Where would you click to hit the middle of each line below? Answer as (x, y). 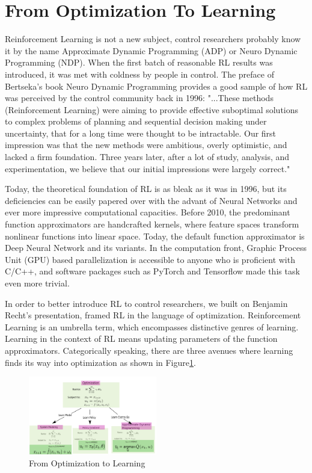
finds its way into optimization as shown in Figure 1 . (100, 362)
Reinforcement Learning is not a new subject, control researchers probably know (153, 39)
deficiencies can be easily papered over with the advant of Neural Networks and (151, 200)
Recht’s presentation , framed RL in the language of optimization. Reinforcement (153, 315)
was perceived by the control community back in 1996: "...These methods (139, 98)
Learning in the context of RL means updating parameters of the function (141, 339)
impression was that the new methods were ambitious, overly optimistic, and (146, 145)
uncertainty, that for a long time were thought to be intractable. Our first (141, 133)
